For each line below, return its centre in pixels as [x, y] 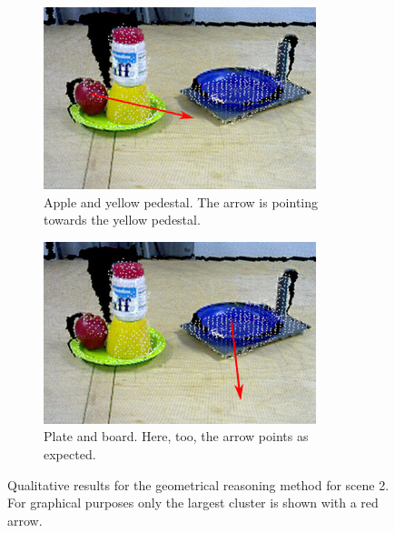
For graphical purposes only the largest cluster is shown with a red [193, 503]
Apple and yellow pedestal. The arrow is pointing [181, 201]
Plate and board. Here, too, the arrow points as [176, 436]
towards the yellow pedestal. [122, 220]
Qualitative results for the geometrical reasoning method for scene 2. [198, 484]
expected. [70, 453]
